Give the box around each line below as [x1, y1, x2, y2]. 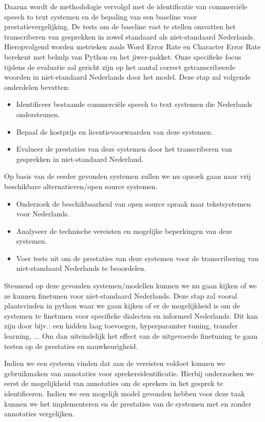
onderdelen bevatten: [4, 81, 70, 92]
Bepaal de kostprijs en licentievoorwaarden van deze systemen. [16, 126, 213, 137]
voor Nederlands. [16, 208, 70, 219]
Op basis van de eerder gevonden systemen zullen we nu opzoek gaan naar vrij [4, 171, 251, 181]
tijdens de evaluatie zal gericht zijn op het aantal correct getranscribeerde [4, 61, 236, 72]
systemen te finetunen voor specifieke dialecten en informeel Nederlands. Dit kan [4, 310, 258, 321]
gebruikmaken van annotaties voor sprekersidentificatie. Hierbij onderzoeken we [4, 368, 254, 378]
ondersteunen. [16, 108, 60, 119]
